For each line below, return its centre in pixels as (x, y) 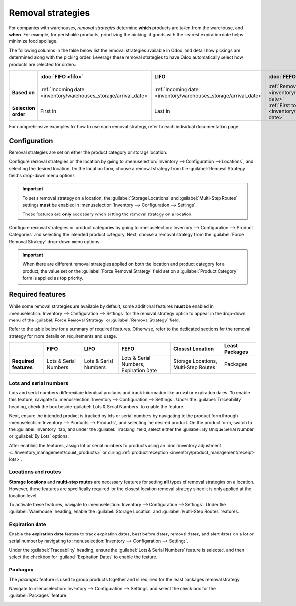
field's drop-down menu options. (42, 175)
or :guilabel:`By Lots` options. (39, 436)
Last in (162, 111)
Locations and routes (35, 472)
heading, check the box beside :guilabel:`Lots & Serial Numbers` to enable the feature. (97, 406)
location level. (23, 496)
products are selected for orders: (43, 64)
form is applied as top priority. (53, 278)
